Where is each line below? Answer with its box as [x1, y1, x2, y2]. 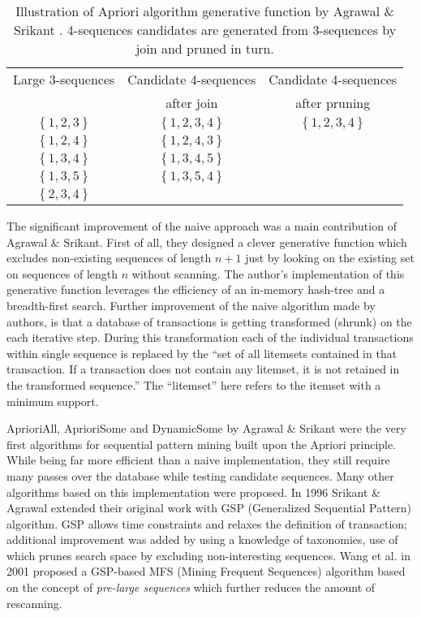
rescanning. [6, 594, 62, 611]
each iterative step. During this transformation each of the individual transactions [6, 329, 414, 346]
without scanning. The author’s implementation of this [131, 265, 405, 282]
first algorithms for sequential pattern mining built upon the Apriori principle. [6, 435, 397, 452]
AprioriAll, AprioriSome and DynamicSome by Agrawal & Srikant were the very [6, 420, 406, 437]
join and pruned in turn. [135, 39, 274, 58]
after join [165, 93, 218, 112]
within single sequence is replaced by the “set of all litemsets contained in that [6, 344, 397, 361]
